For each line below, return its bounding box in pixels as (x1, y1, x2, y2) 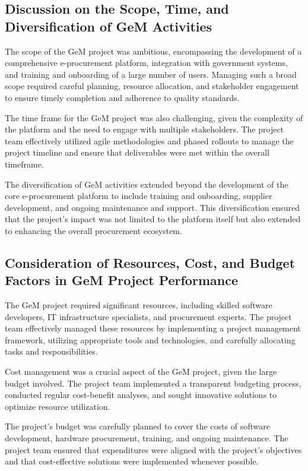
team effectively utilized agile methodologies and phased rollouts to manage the (5, 134, 294, 147)
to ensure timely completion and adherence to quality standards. (5, 91, 240, 103)
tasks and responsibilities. (5, 345, 98, 358)
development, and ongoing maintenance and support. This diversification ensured (5, 201, 300, 213)
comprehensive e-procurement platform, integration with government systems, (5, 56, 288, 69)
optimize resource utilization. (5, 400, 110, 412)
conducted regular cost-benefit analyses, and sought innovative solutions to (5, 388, 277, 401)
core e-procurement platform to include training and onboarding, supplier (5, 189, 272, 202)
